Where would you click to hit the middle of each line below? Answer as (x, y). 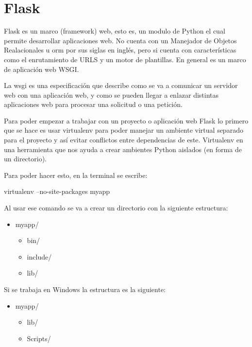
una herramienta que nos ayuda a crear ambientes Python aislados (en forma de (123, 149)
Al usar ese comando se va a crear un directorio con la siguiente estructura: (116, 208)
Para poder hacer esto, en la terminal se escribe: (76, 175)
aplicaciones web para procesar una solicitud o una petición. (93, 104)
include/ (39, 256)
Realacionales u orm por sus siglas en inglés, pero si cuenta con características (120, 50)
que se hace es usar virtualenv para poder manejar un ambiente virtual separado (124, 130)
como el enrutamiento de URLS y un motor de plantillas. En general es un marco (125, 59)
